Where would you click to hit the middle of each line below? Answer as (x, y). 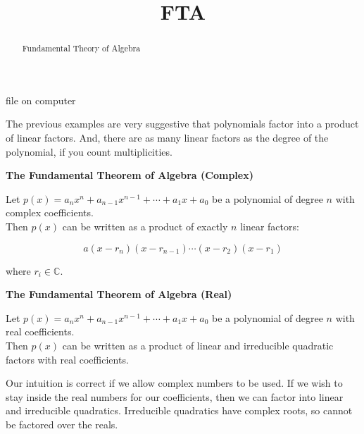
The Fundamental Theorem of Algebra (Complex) (130, 175)
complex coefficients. (50, 212)
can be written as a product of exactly (145, 226)
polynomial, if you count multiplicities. (89, 151)
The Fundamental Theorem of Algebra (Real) (119, 294)
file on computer (41, 100)
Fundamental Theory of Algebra (81, 48)
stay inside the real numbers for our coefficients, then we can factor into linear (175, 396)
